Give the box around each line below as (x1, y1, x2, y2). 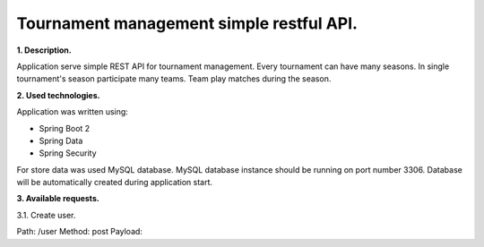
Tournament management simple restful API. (16, 13, 359, 33)
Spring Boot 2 (39, 123, 91, 133)
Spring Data (39, 135, 83, 146)
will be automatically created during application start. (16, 177, 213, 188)
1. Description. (16, 45, 72, 55)
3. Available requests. (16, 193, 100, 204)
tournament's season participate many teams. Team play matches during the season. (16, 73, 332, 84)
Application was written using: (16, 106, 129, 117)
